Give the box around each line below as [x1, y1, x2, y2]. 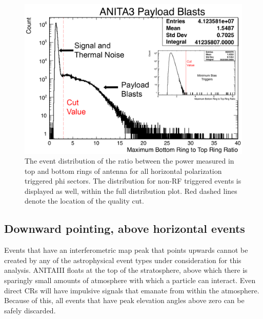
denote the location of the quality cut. [25, 195, 144, 206]
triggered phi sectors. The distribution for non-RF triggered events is [25, 175, 241, 186]
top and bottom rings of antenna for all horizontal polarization [25, 165, 222, 176]
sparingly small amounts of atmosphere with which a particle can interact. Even [4, 275, 256, 286]
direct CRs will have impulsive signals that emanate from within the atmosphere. [4, 285, 259, 295]
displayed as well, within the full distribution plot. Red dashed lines [25, 185, 237, 196]
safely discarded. [4, 305, 56, 315]
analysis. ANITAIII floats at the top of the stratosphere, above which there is [4, 265, 248, 275]
